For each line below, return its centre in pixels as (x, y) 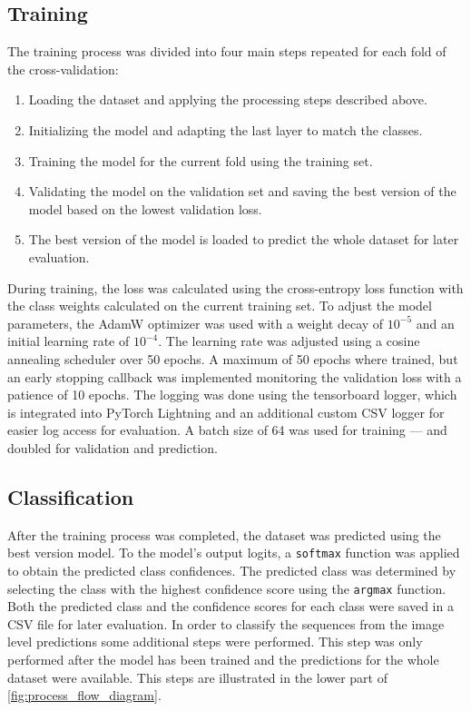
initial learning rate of (69, 341)
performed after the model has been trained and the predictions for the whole (223, 659)
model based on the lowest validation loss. (145, 208)
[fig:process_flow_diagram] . (84, 695)
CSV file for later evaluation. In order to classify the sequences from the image (226, 623)
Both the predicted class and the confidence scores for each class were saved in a (231, 606)
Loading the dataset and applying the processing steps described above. (228, 99)
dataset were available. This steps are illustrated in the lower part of (197, 677)
